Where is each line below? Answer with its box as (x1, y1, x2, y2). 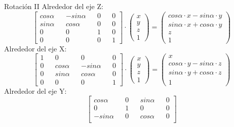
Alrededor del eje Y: (4, 85, 67, 96)
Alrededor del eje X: (4, 43, 67, 53)
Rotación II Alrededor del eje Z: (4, 1, 103, 11)
